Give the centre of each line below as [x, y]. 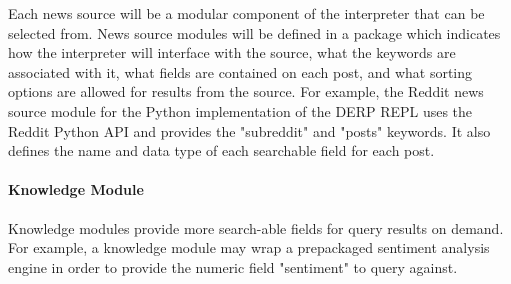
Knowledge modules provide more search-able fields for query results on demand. [256, 227]
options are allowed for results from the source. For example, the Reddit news [246, 91]
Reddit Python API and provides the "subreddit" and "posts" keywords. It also [249, 130]
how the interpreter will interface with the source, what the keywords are [232, 52]
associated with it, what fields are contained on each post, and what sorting [240, 71]
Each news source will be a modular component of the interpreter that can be [246, 13]
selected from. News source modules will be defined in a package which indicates [254, 32]
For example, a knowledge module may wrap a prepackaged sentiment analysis [249, 247]
